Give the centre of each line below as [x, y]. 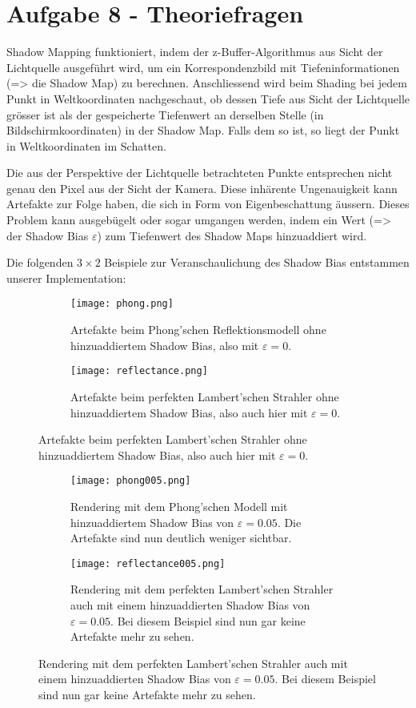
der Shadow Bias [48, 235]
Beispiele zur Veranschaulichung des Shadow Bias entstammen [257, 262]
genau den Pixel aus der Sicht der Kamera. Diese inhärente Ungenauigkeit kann [202, 188]
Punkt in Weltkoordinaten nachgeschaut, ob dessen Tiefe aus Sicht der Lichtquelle [208, 98]
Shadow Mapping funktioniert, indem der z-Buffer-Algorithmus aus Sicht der [195, 52]
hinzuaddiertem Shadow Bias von [152, 522]
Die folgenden [40, 262]
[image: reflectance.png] [139, 371]
